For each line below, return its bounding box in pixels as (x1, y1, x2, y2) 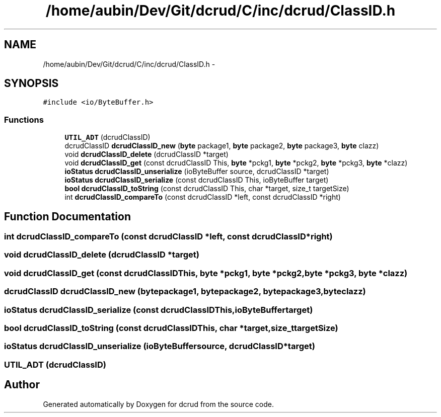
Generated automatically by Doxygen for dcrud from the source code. (43, 399, 274, 408)
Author (4, 378, 40, 391)
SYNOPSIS (4, 77, 59, 90)
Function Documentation (4, 210, 131, 223)
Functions (4, 114, 44, 125)
